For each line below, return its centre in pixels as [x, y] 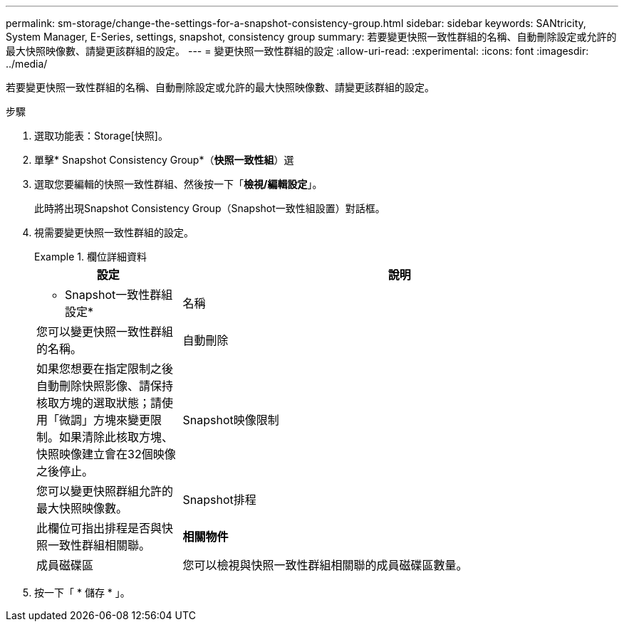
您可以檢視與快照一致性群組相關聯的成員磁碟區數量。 [325, 565]
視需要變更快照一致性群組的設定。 [114, 232]
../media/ [27, 64]
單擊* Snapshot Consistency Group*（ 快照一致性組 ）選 [164, 160]
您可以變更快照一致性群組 [105, 332]
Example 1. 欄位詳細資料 [90, 257]
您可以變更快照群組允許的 [105, 491]
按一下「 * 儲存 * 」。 [82, 592]
